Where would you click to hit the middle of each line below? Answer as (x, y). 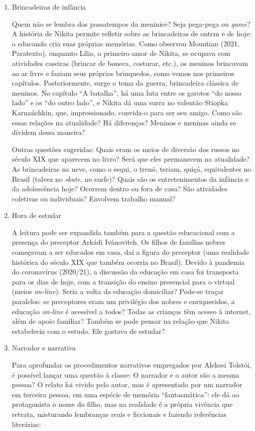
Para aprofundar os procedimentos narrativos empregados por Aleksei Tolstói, (132, 365)
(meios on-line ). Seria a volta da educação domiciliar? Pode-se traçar (118, 291)
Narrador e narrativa (44, 348)
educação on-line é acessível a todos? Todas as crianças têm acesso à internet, (131, 311)
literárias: (26, 424)
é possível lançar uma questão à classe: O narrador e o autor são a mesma (125, 374)
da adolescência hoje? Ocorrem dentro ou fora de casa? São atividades (120, 189)
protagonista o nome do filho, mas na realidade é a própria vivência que (122, 404)
